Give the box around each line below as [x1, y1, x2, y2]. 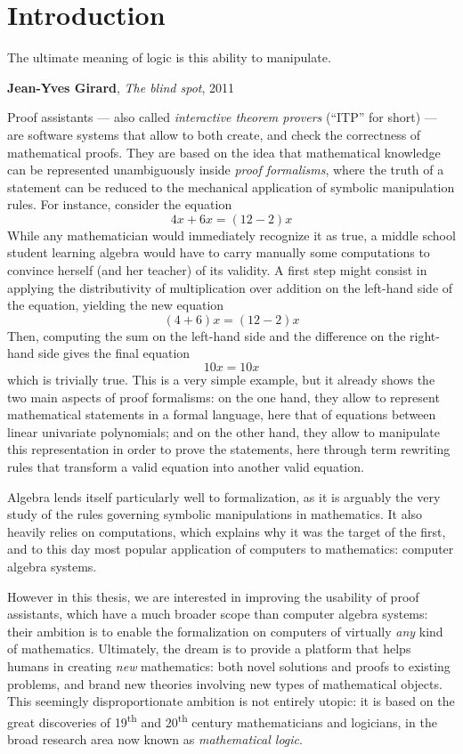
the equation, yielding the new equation [7, 296, 224, 314]
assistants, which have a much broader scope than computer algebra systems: [7, 604, 428, 623]
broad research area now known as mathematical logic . [7, 729, 303, 748]
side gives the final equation [38, 344, 191, 362]
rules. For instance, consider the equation [7, 195, 232, 214]
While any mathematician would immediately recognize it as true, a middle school [7, 225, 456, 244]
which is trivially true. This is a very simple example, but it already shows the [7, 370, 435, 389]
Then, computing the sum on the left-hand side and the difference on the [7, 326, 406, 345]
